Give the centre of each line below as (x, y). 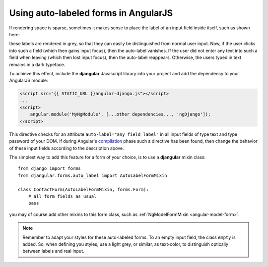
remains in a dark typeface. (37, 64)
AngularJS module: (29, 80)
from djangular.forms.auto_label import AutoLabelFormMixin (93, 175)
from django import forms (50, 169)
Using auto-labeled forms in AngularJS (91, 13)
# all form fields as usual (62, 196)
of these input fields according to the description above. (67, 148)
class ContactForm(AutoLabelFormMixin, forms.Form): (83, 189)
